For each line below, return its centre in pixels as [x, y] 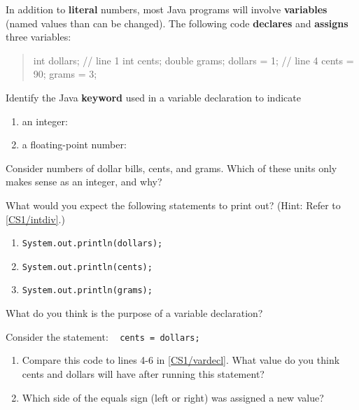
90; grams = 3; [65, 74]
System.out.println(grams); [87, 291]
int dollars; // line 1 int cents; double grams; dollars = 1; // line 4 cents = [193, 60]
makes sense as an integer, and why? [84, 182]
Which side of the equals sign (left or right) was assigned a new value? [173, 397]
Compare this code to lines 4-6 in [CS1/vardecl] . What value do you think [181, 360]
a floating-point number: [74, 144]
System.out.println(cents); [87, 267]
